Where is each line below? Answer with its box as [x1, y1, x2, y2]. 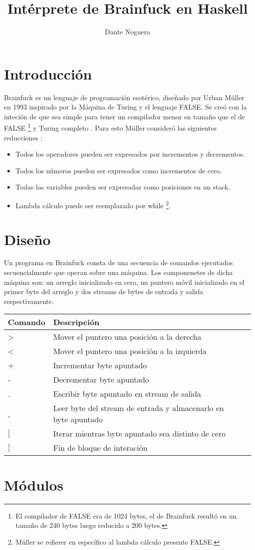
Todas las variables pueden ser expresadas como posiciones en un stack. [15, 182, 230, 192]
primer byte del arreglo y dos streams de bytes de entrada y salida [4, 286, 204, 297]
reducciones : [4, 132, 43, 142]
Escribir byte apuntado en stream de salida [53, 388, 201, 400]
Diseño [4, 229, 51, 249]
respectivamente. [4, 296, 54, 306]
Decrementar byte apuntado [53, 374, 149, 385]
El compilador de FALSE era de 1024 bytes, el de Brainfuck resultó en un [15, 510, 237, 521]
